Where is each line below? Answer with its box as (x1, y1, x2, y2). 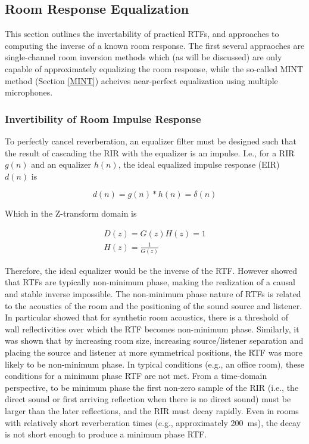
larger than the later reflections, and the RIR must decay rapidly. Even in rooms (5, 404, 299, 417)
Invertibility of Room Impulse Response (5, 111, 201, 126)
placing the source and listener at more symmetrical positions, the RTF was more (5, 346, 302, 358)
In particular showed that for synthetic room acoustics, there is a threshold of (5, 311, 288, 323)
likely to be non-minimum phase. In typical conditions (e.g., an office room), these (5, 357, 305, 370)
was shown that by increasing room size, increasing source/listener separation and (5, 334, 304, 347)
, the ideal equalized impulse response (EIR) (118, 158, 280, 171)
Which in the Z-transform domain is (5, 207, 137, 220)
